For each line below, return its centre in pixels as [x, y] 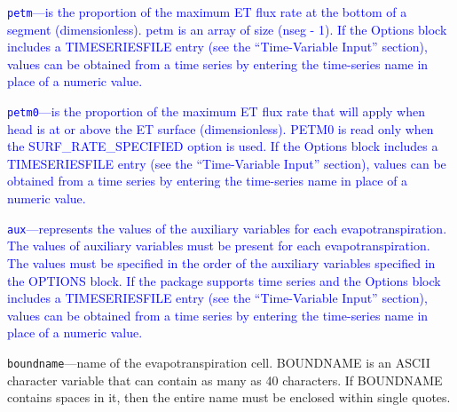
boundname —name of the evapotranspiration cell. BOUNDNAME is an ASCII [219, 362]
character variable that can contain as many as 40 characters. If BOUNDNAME [225, 380]
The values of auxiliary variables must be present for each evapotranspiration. [219, 246]
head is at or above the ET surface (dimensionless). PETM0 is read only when [221, 128]
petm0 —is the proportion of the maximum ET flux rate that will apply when [216, 111]
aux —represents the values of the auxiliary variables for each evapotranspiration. [227, 228]
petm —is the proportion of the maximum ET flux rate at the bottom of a [207, 12]
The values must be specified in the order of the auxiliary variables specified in [221, 262]
